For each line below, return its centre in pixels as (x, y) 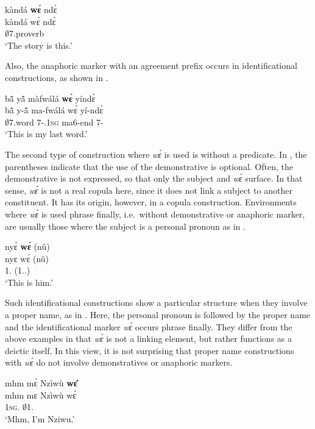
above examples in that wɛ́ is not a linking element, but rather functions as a (148, 339)
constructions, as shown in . (57, 77)
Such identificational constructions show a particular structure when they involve (156, 303)
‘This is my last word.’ (46, 134)
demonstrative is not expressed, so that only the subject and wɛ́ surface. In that (154, 178)
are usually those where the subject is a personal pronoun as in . (125, 226)
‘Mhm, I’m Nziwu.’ (40, 418)
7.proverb (27, 33)
